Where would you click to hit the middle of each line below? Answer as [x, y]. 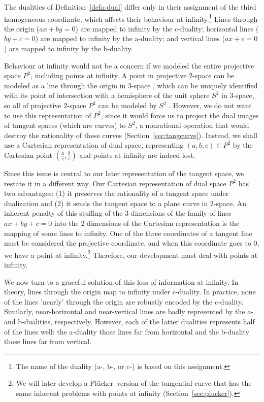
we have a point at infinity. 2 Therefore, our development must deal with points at [131, 254]
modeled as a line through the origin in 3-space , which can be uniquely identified [131, 85]
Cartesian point [28, 155]
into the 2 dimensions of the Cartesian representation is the [147, 223]
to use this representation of [48, 115]
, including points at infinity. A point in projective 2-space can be [133, 75]
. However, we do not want [210, 105]
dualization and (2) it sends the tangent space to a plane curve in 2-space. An [125, 203]
